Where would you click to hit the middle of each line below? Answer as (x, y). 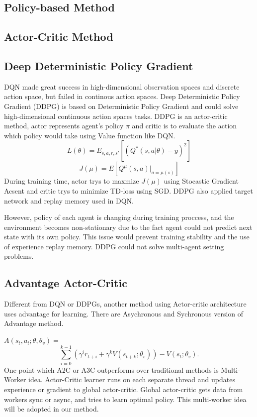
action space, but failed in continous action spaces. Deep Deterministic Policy (122, 96)
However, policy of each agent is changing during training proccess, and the (119, 217)
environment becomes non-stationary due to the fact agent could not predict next (128, 227)
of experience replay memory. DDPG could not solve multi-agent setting (114, 246)
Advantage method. (34, 323)
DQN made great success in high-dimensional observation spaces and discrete (122, 86)
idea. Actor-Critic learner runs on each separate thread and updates (132, 379)
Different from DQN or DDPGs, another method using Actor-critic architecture (125, 304)
